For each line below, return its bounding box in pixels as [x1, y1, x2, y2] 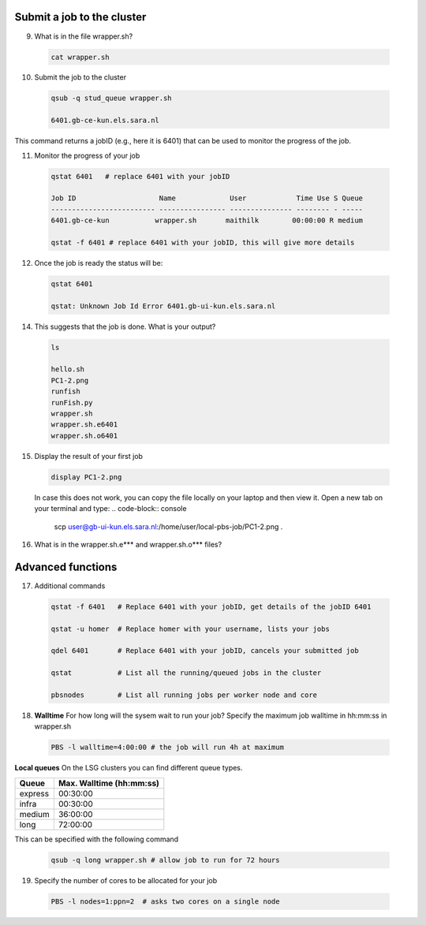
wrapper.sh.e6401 [50, 420, 118, 429]
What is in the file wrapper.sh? [34, 32, 133, 41]
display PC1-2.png [50, 472, 122, 481]
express [19, 788, 50, 799]
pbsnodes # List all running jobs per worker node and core [50, 690, 318, 699]
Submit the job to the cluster [34, 73, 126, 82]
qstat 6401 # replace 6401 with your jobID [50, 172, 230, 181]
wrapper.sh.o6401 [50, 431, 118, 440]
